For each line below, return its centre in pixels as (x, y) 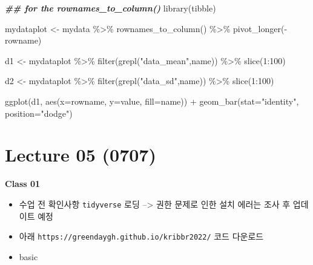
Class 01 (23, 184)
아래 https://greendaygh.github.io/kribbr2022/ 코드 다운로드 (141, 236)
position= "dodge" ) (39, 113)
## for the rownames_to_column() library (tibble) (110, 8)
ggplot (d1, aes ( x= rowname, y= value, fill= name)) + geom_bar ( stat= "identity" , (152, 101)
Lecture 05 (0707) (81, 155)
